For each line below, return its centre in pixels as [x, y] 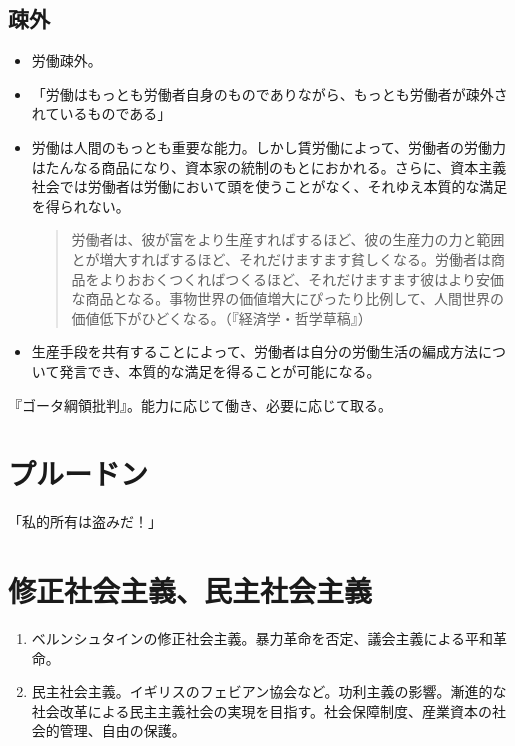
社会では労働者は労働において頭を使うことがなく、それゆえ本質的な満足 [269, 186]
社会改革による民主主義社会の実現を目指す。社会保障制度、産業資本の [261, 710]
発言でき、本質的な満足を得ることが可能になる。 [220, 370]
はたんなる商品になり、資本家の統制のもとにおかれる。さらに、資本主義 [269, 166]
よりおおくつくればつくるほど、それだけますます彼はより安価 [302, 278]
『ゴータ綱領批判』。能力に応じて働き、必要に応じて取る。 [200, 404]
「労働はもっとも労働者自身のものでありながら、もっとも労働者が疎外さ [269, 93]
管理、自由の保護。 [122, 730]
